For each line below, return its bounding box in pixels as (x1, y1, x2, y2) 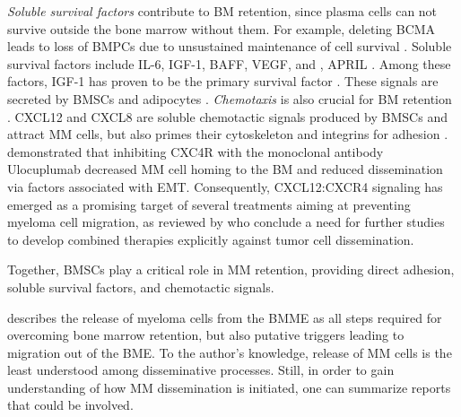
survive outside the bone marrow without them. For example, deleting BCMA (7, 19, 436, 38)
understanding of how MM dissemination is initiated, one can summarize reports (7, 378, 451, 396)
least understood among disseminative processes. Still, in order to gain (7, 361, 395, 379)
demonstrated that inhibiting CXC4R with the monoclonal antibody (7, 142, 384, 161)
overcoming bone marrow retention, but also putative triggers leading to (7, 326, 404, 344)
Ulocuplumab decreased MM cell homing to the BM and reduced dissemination (7, 160, 443, 178)
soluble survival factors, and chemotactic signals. (7, 277, 274, 296)
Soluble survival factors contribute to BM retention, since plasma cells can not (7, 2, 438, 20)
